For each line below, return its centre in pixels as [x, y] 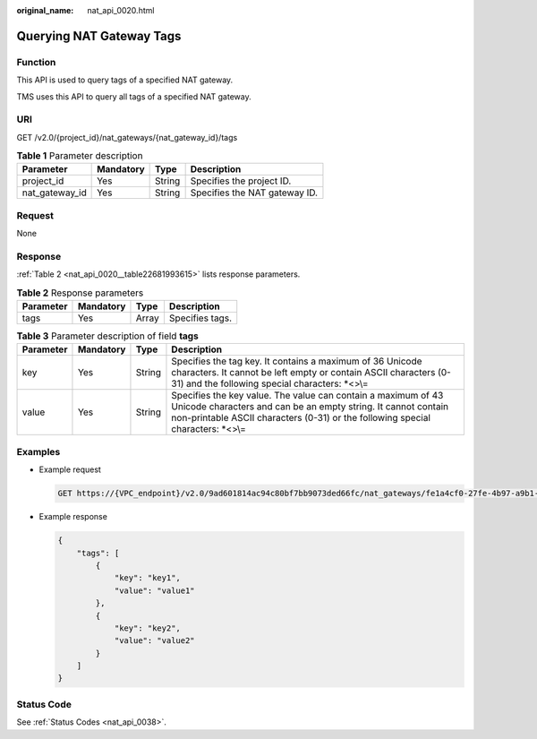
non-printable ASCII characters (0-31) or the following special [301, 418]
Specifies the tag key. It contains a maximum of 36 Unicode [297, 361]
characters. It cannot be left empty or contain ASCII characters [303, 373]
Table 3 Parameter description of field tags [107, 336]
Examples [38, 451]
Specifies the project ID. [241, 181]
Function [36, 62]
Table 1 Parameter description [80, 156]
